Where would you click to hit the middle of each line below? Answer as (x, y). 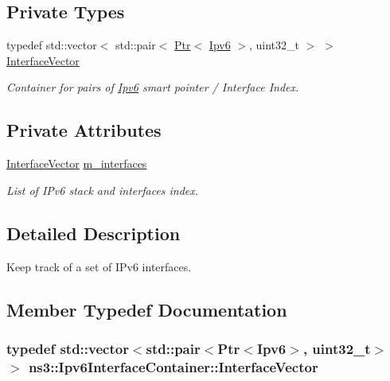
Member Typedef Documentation (147, 309)
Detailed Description (94, 233)
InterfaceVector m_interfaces (77, 163)
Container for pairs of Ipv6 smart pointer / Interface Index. (153, 87)
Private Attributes (84, 130)
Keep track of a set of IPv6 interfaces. (99, 266)
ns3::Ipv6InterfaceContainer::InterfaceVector (173, 366)
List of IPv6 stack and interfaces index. (103, 190)
